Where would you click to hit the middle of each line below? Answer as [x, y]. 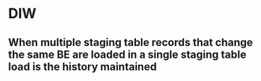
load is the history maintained [83, 67]
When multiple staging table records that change [130, 42]
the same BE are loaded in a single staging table [127, 54]
